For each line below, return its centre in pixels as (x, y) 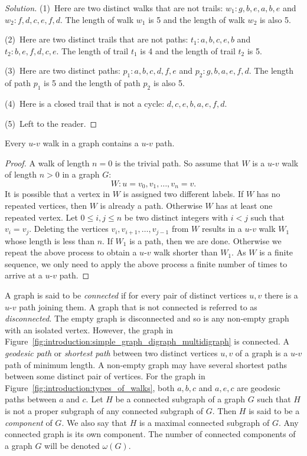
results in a (222, 229)
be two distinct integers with (176, 217)
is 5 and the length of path (92, 83)
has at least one (244, 205)
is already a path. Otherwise (151, 205)
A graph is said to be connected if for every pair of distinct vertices (126, 295)
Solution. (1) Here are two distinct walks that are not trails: (114, 8)
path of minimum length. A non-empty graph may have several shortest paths (146, 364)
